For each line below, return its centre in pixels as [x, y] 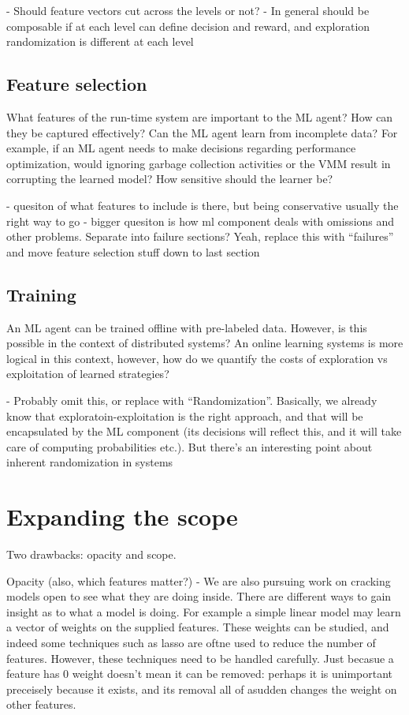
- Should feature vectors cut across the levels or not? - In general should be [188, 10]
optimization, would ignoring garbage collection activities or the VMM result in [199, 163]
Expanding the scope [122, 517]
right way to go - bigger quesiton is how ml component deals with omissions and [201, 221]
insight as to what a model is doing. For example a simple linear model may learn [204, 611]
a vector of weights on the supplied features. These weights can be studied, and [198, 627]
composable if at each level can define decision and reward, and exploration [188, 26]
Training [41, 294]
